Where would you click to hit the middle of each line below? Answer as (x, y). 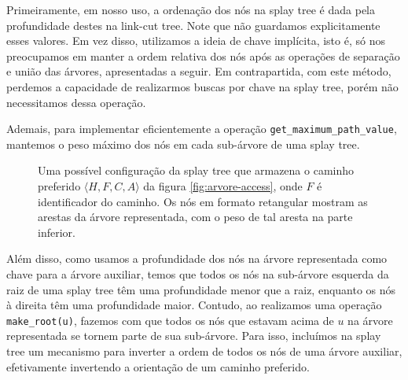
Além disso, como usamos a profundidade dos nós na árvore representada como (197, 258)
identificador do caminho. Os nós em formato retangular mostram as (203, 201)
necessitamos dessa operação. (76, 102)
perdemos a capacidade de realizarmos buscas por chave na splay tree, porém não (202, 86)
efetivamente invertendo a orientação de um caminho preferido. (158, 366)
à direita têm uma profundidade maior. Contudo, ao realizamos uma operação (194, 305)
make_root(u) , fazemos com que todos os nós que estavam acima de (170, 320)
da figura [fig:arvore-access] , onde (223, 186)
